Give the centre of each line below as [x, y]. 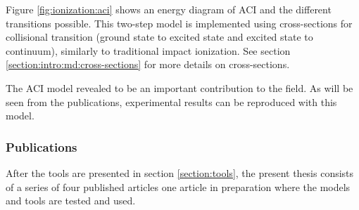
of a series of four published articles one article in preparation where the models [178, 186]
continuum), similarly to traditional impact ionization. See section [148, 50]
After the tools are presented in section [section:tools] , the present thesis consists [180, 172]
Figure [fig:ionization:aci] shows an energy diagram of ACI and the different [169, 9]
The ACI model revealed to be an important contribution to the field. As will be [179, 87]
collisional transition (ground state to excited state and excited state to [159, 37]
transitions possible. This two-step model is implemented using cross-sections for [179, 23]
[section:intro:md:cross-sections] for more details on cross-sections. [148, 64]
